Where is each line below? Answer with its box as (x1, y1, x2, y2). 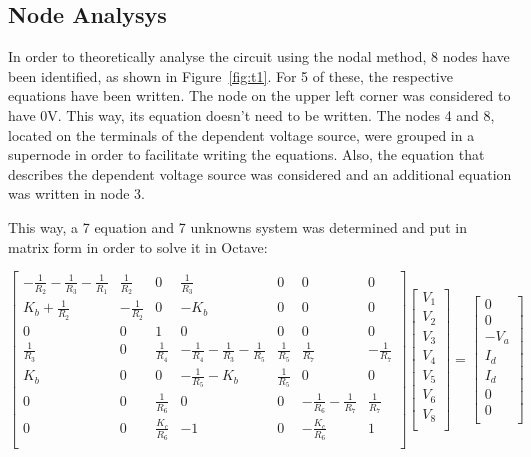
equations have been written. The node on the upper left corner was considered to (8, 85, 511, 106)
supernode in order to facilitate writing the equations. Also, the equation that (8, 144, 485, 165)
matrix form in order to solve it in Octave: (8, 236, 268, 257)
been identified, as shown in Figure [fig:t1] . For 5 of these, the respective (8, 65, 453, 86)
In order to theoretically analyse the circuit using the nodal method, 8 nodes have (8, 46, 510, 67)
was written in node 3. (8, 183, 146, 204)
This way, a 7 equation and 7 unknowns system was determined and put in (8, 216, 467, 237)
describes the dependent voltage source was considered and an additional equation (8, 163, 512, 184)
